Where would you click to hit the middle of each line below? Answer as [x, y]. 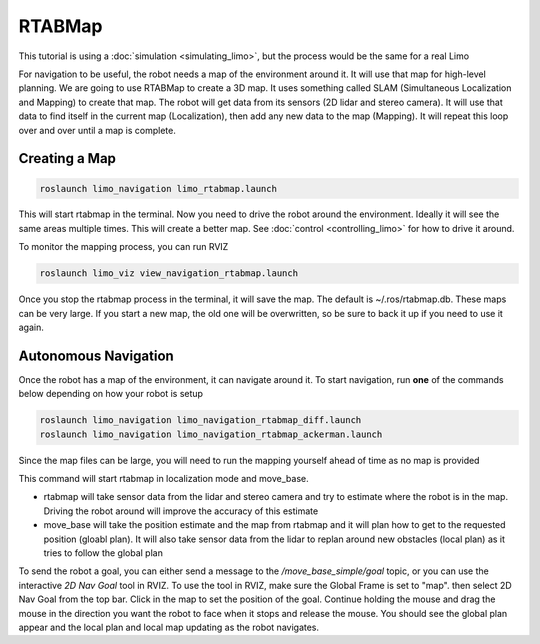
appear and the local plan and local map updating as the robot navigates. [169, 627]
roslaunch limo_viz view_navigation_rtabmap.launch [169, 273]
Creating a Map [67, 158]
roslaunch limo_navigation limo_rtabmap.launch [158, 188]
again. [31, 327]
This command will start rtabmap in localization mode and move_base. [163, 479]
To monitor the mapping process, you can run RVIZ [123, 247]
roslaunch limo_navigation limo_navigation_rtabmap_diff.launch [200, 420]
